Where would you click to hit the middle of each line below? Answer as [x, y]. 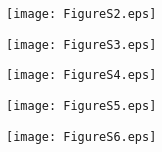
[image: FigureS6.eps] [81, 136]
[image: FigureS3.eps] [81, 44]
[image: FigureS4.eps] [81, 75]
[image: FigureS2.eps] [81, 14]
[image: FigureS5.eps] [81, 105]
